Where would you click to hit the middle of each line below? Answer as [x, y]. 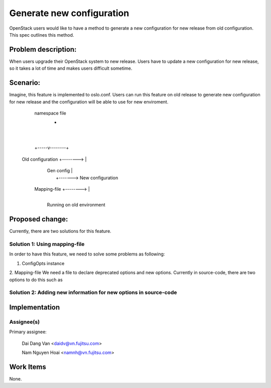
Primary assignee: [28, 332]
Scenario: [25, 83]
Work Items [28, 367]
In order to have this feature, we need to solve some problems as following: [87, 254]
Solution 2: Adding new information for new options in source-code [93, 293]
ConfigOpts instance [43, 263]
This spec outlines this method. [42, 35]
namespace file [50, 113]
